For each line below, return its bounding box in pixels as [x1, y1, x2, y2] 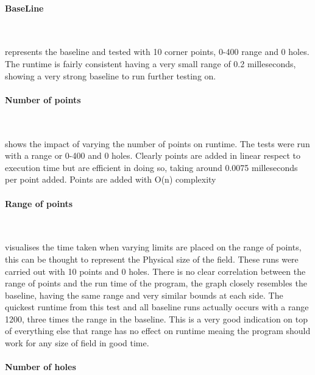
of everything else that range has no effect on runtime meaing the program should [5, 324, 311, 337]
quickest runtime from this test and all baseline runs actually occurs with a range [5, 300, 309, 313]
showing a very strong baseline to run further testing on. [5, 69, 216, 82]
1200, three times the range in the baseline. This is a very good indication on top [5, 312, 308, 325]
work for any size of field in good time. [5, 337, 149, 349]
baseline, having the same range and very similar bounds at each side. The [5, 288, 283, 301]
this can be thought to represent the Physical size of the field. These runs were [5, 252, 299, 265]
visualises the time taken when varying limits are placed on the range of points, [5, 241, 302, 253]
